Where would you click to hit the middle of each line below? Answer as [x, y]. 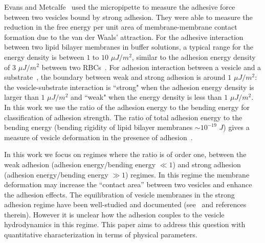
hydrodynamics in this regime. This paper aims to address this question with [125, 224]
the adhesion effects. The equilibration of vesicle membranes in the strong [119, 194]
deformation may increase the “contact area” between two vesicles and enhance [128, 184]
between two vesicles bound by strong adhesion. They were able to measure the [128, 17]
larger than [21, 97]
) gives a [236, 127]
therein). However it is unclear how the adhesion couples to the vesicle [114, 214]
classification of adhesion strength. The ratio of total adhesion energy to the [123, 117]
